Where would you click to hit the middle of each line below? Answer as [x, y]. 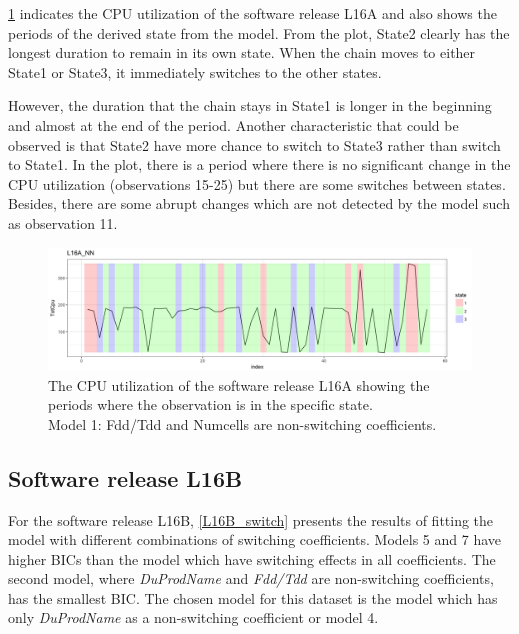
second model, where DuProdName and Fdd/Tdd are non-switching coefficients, [251, 578]
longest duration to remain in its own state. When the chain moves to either [242, 52]
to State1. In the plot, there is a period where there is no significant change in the [259, 164]
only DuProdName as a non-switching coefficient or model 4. [193, 617]
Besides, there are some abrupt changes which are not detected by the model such [259, 203]
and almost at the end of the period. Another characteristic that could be [233, 124]
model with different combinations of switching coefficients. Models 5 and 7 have [255, 539]
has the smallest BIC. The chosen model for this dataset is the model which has [253, 597]
